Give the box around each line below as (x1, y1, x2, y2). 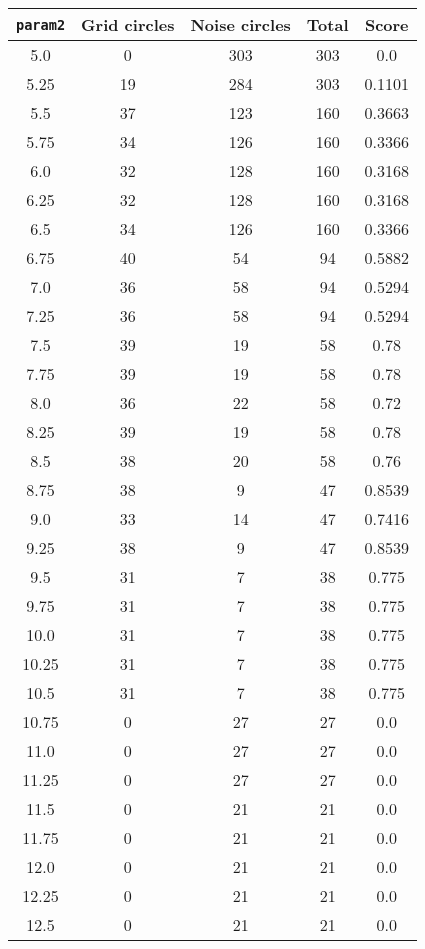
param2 (16, 16, 66, 33)
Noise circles (190, 13, 291, 36)
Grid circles (81, 13, 175, 36)
